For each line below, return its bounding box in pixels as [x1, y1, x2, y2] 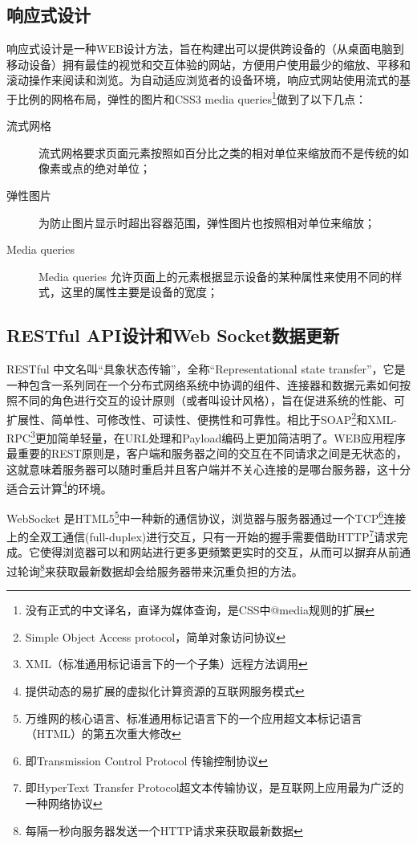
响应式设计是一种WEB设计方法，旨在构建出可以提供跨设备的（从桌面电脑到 [6, 40, 404, 57]
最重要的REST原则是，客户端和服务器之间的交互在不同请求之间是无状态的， [6, 445, 407, 462]
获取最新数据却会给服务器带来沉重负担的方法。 [55, 562, 303, 579]
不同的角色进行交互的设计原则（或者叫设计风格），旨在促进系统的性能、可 [17, 392, 405, 409]
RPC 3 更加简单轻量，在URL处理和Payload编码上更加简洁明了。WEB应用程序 [6, 427, 407, 446]
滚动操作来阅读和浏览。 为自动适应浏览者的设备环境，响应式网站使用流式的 [6, 71, 399, 88]
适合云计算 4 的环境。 [6, 477, 112, 496]
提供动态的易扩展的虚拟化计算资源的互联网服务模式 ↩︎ [25, 683, 305, 699]
